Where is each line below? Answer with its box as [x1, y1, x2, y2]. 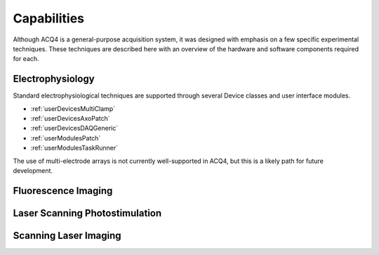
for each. [13, 55, 39, 63]
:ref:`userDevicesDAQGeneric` [30, 124, 119, 133]
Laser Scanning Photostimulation [13, 207, 162, 219]
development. [13, 166, 53, 175]
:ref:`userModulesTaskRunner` [30, 144, 119, 152]
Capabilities [13, 11, 84, 26]
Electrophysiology [13, 73, 95, 85]
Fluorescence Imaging [13, 185, 113, 197]
